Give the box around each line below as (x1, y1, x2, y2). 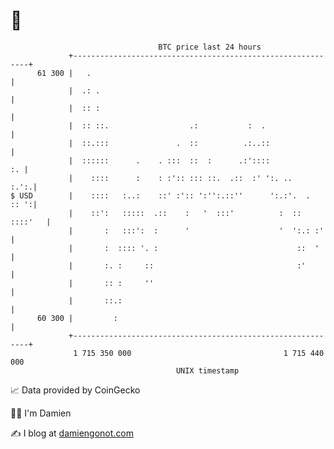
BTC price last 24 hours (158, 42, 262, 52)
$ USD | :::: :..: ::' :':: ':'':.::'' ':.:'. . (10, 190, 311, 201)
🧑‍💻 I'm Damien (10, 407, 72, 419)
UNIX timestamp (175, 365, 240, 376)
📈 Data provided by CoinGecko (10, 384, 141, 396)
